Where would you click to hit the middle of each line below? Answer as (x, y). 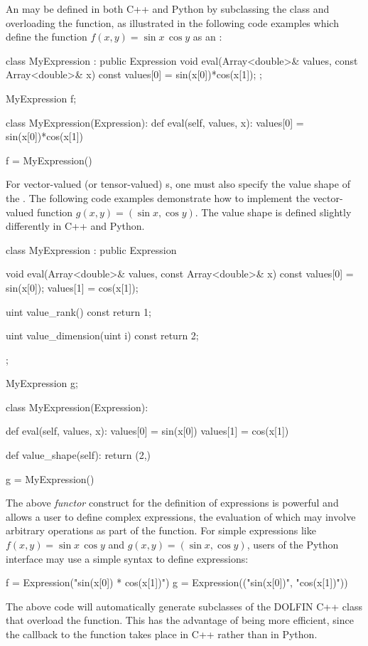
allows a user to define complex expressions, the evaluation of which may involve (181, 516)
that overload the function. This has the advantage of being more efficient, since (180, 620)
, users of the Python (293, 545)
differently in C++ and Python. (75, 226)
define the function (47, 37)
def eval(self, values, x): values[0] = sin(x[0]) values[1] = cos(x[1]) (147, 431)
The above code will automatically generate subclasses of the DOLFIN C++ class (184, 606)
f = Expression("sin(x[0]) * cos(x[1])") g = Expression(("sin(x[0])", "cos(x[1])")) (177, 582)
